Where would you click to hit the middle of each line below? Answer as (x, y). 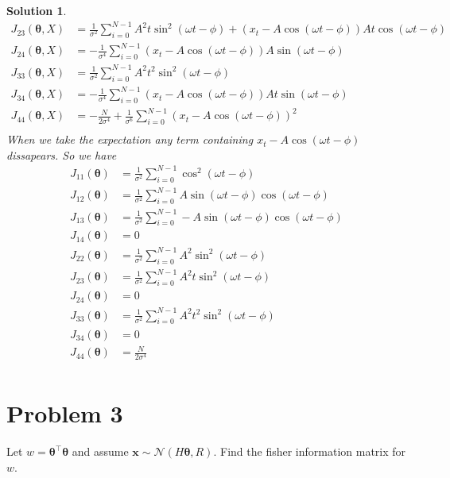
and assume (100, 451)
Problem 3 (65, 413)
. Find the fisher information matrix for (310, 451)
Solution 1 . (37, 10)
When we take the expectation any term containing (130, 139)
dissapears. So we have (62, 154)
